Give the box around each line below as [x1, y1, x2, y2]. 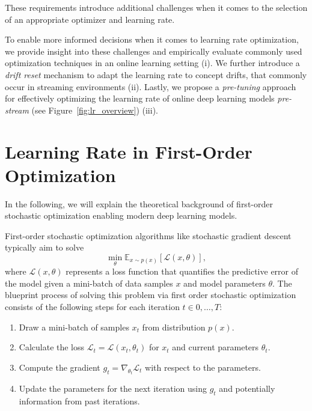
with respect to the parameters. [145, 361, 261, 373]
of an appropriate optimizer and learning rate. [5, 13, 175, 25]
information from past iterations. [19, 395, 140, 407]
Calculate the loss [19, 341, 85, 353]
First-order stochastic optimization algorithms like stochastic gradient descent [5, 229, 292, 242]
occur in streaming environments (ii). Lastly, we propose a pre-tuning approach [5, 80, 296, 93]
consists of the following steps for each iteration [5, 300, 180, 313]
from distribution [142, 320, 206, 333]
